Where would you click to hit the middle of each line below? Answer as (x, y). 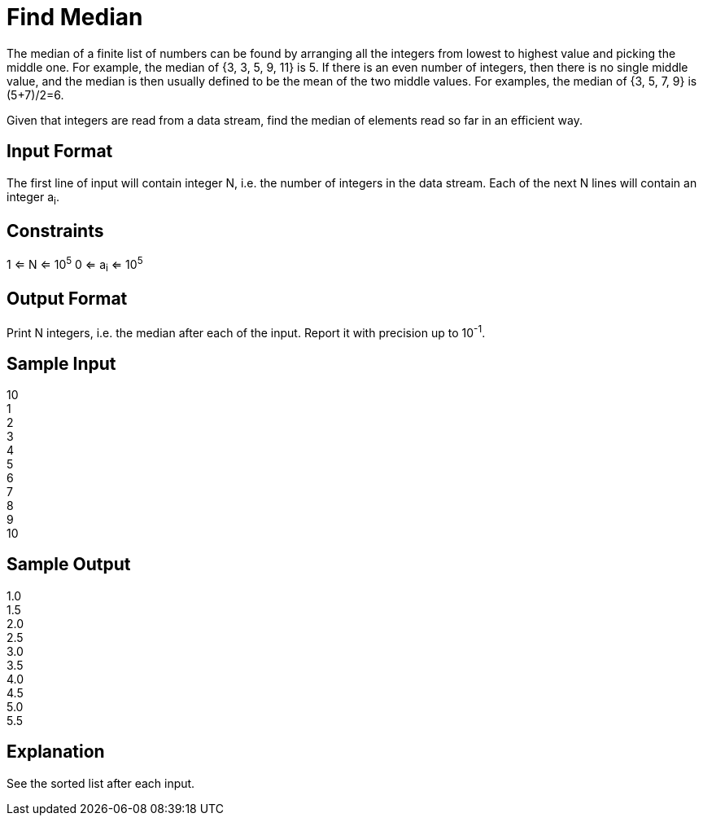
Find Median (75, 17)
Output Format (67, 299)
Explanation (56, 752)
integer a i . (33, 198)
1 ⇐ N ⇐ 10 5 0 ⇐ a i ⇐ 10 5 (75, 265)
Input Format (60, 152)
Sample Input (61, 363)
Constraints (55, 231)
